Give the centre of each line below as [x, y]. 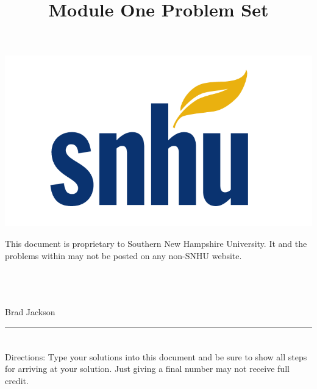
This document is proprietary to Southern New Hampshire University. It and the [156, 243]
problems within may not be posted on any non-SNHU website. [123, 255]
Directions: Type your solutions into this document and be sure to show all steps [156, 356]
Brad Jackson [30, 311]
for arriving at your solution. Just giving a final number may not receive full [147, 369]
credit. [17, 380]
